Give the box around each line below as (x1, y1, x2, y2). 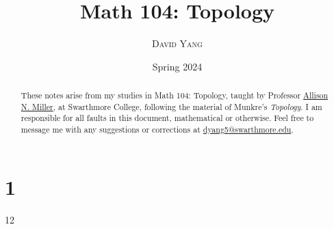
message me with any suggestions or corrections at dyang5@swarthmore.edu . (21, 124, 294, 135)
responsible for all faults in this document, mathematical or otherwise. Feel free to (21, 112, 314, 124)
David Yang (152, 36, 203, 51)
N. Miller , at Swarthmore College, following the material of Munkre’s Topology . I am (21, 100, 322, 112)
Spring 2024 (152, 59, 203, 73)
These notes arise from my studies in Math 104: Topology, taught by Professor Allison (21, 90, 329, 101)
